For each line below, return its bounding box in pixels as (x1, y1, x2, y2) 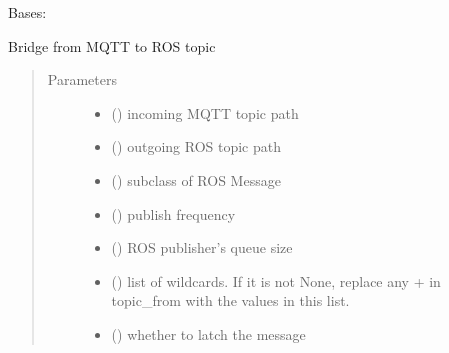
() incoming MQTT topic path (111, 102, 299, 123)
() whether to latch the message (111, 323, 306, 344)
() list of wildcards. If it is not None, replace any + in (111, 270, 441, 291)
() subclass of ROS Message (111, 169, 281, 190)
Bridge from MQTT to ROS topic (8, 35, 216, 56)
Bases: (8, 2, 47, 22)
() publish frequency (111, 203, 236, 224)
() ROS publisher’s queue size (111, 237, 293, 258)
